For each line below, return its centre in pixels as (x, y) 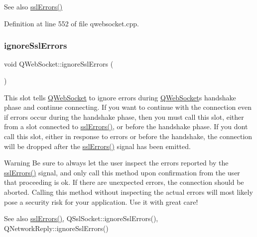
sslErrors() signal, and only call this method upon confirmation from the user (122, 172)
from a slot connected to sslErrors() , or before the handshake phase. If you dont (126, 126)
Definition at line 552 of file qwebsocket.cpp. (71, 23)
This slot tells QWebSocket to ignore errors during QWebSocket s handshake (120, 97)
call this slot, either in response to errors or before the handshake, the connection (128, 136)
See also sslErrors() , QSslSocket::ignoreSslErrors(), (81, 218)
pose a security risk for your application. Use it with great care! (101, 201)
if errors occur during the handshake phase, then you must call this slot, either (124, 117)
